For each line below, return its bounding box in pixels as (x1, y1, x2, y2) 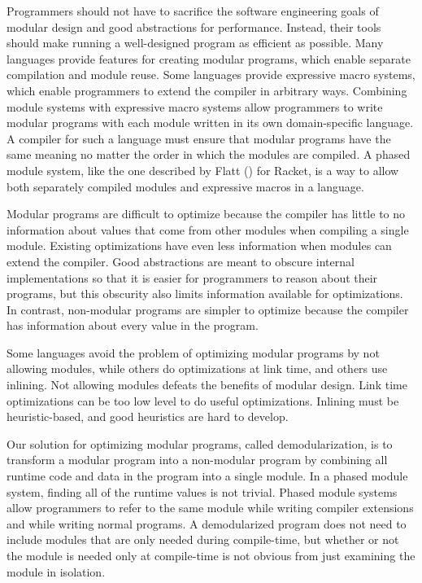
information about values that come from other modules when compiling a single (7, 221, 409, 238)
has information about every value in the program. (7, 317, 259, 334)
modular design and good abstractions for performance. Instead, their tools (7, 18, 381, 35)
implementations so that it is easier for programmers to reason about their (7, 269, 378, 286)
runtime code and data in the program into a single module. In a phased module (7, 467, 408, 484)
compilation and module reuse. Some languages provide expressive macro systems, (7, 66, 415, 83)
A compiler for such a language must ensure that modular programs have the (7, 129, 391, 147)
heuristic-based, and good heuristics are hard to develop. (7, 408, 289, 425)
